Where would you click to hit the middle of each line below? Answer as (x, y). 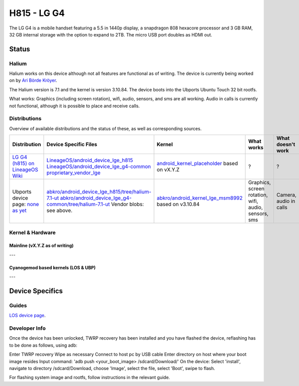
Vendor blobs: (127, 204)
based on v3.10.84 (178, 204)
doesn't (286, 145)
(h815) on (23, 164)
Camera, (286, 195)
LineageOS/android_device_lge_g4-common (99, 167)
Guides (18, 305)
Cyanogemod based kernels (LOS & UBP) (52, 267)
